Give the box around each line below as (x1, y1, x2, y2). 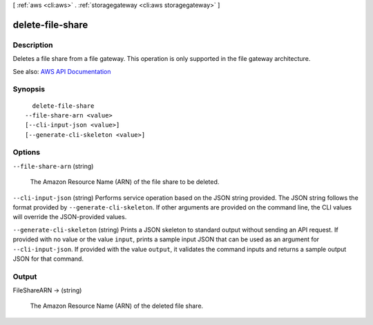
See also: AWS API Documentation (12, 67, 111, 75)
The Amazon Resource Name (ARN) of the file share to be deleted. (30, 178, 220, 186)
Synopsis (12, 84, 45, 94)
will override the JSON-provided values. (12, 213, 127, 221)
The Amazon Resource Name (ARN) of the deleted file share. (30, 301, 204, 310)
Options (12, 147, 41, 157)
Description (12, 40, 53, 50)
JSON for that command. (12, 254, 84, 263)
